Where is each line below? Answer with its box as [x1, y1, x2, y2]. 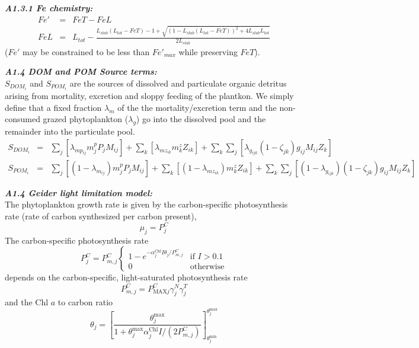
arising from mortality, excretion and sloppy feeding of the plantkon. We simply [5, 90, 294, 102]
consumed [5, 113, 40, 125]
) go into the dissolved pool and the [136, 113, 266, 125]
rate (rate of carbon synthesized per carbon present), [5, 209, 197, 222]
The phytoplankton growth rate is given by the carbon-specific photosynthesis [5, 198, 288, 210]
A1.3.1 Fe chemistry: [5, 2, 93, 14]
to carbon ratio [57, 296, 113, 308]
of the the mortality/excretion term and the [117, 101, 277, 113]
